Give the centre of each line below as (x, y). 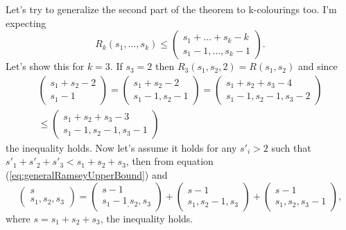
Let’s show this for (45, 66)
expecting (26, 23)
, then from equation (170, 161)
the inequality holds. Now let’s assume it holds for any (121, 147)
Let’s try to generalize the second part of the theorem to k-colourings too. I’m (171, 9)
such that (291, 147)
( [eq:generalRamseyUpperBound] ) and (87, 175)
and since (318, 66)
